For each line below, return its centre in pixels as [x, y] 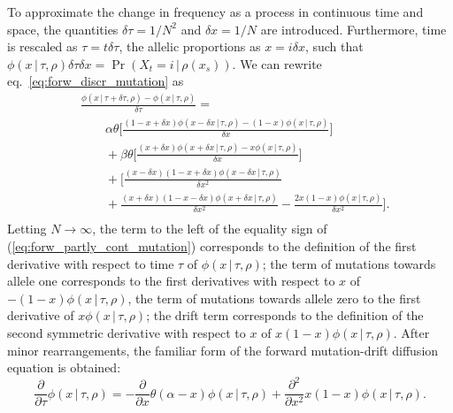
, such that [334, 46]
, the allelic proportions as [190, 46]
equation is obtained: [64, 367]
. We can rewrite [277, 63]
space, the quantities [63, 29]
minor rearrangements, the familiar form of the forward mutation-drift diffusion [223, 350]
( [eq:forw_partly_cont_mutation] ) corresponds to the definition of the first [212, 246]
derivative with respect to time [91, 263]
